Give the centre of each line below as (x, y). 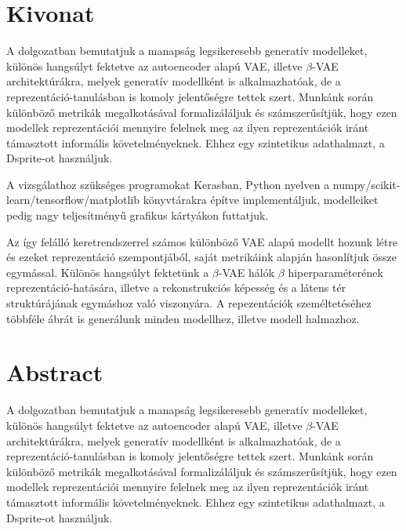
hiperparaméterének (335, 272)
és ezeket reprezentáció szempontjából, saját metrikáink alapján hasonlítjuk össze (201, 257)
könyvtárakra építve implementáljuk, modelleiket (261, 200)
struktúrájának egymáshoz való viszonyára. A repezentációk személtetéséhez (189, 303)
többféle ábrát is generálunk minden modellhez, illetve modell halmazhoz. (183, 318)
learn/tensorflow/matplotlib (73, 200)
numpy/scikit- (366, 184)
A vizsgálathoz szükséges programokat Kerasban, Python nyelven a (168, 184)
